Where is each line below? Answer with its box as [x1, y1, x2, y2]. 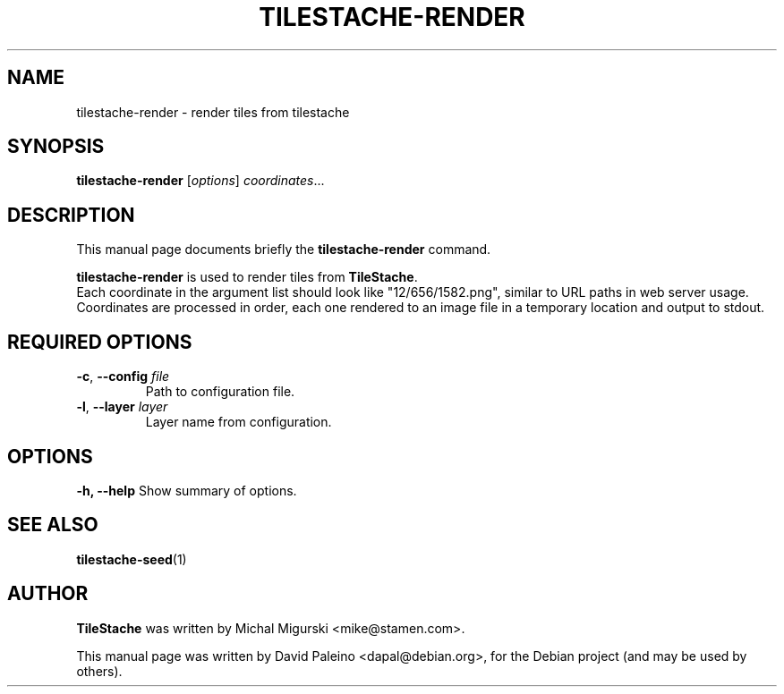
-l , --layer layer [76, 399, 168, 415]
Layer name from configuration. [145, 414, 332, 430]
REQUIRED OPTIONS [7, 330, 192, 353]
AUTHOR [7, 582, 89, 605]
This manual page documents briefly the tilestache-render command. [76, 241, 491, 258]
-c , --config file [76, 368, 170, 385]
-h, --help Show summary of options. [76, 482, 297, 498]
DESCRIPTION [7, 203, 135, 226]
